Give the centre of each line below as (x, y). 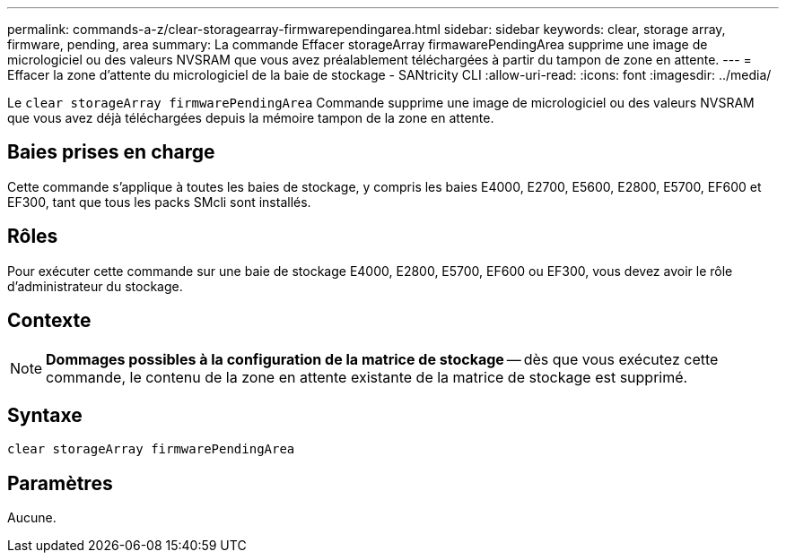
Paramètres (60, 483)
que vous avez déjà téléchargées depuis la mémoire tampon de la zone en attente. (251, 118)
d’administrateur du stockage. (95, 286)
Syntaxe (45, 415)
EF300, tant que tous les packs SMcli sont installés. (159, 202)
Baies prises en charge (111, 152)
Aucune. (32, 518)
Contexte (49, 321)
